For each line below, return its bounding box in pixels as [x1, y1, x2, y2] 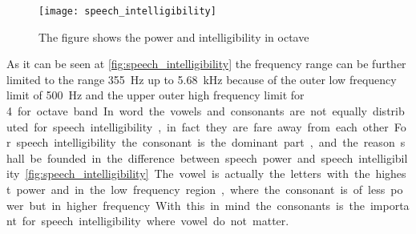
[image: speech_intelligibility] [38, 6, 216, 17]
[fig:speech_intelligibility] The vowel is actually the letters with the [25, 165, 370, 182]
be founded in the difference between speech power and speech [30, 149, 353, 166]
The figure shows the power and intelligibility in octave [38, 28, 309, 45]
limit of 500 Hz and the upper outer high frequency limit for [6, 87, 305, 103]
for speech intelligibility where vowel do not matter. [22, 212, 289, 229]
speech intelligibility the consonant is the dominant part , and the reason [16, 134, 395, 151]
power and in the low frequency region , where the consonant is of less [16, 181, 386, 197]
